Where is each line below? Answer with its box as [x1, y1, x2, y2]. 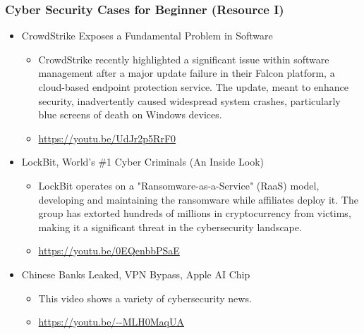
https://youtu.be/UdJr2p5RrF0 [38, 130, 176, 145]
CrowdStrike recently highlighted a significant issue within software [38, 51, 329, 66]
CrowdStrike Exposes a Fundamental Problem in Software [21, 28, 273, 43]
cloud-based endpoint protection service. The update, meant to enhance [38, 80, 348, 94]
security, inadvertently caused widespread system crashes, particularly [38, 93, 341, 108]
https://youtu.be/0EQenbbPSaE [38, 243, 180, 258]
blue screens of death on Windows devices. [38, 107, 222, 122]
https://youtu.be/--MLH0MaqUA [38, 314, 185, 329]
